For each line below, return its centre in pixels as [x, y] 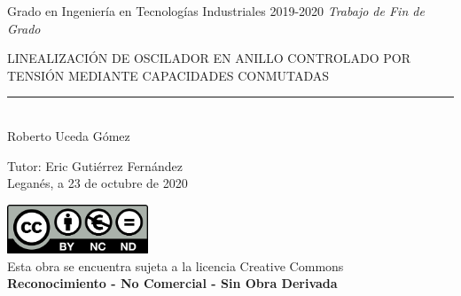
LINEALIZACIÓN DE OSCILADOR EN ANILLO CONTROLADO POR [209, 58]
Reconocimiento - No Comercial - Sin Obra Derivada [172, 283]
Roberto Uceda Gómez [69, 135]
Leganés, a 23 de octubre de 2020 [98, 183]
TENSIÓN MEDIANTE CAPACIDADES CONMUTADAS [168, 75]
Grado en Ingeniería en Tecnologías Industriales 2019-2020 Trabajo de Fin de [216, 11]
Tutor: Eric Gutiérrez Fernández [95, 165]
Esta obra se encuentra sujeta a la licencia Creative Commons [176, 265]
